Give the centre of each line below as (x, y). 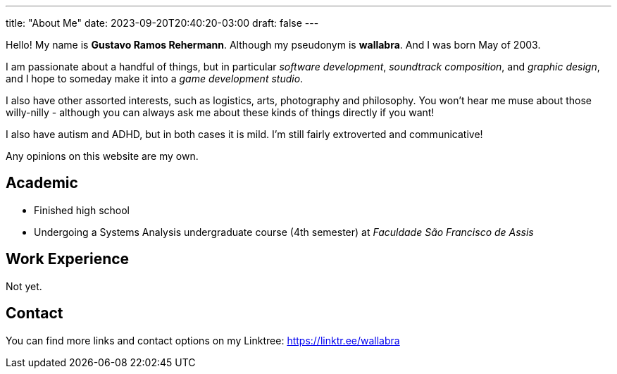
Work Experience (68, 259)
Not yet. (24, 286)
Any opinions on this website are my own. (102, 156)
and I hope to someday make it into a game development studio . (155, 79)
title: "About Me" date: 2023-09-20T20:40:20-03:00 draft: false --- (162, 23)
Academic (42, 183)
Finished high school (82, 210)
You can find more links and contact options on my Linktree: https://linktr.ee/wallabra (203, 340)
